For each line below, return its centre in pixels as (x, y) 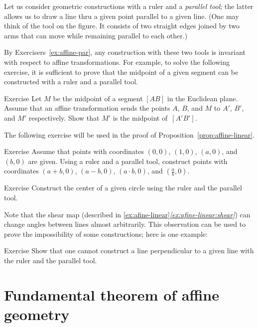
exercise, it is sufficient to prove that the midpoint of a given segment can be (121, 72)
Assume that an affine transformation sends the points (87, 108)
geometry (37, 314)
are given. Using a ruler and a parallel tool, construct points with (128, 161)
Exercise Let (23, 98)
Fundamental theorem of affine (112, 294)
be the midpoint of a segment (98, 98)
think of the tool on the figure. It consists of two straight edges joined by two (122, 26)
